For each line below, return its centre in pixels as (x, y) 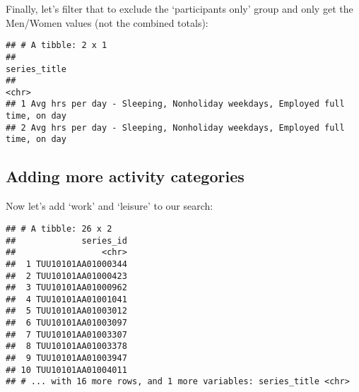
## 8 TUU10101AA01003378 (66, 346)
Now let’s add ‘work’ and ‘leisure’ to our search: (110, 206)
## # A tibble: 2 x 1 (57, 46)
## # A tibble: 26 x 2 (59, 228)
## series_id (66, 240)
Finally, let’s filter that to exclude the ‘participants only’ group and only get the (179, 8)
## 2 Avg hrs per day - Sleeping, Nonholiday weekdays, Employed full (175, 127)
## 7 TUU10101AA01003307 (66, 334)
